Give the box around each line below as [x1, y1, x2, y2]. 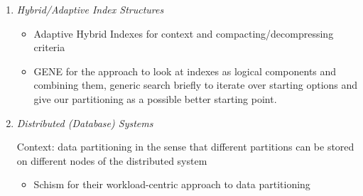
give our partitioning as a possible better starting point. [33, 91, 277, 106]
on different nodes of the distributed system [16, 153, 207, 168]
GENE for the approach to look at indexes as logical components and [33, 63, 337, 78]
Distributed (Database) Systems [16, 115, 153, 130]
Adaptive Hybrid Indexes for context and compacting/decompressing [33, 26, 334, 40]
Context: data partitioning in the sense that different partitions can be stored [16, 139, 354, 154]
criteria [33, 40, 65, 55]
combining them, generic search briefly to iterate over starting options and [33, 77, 358, 92]
